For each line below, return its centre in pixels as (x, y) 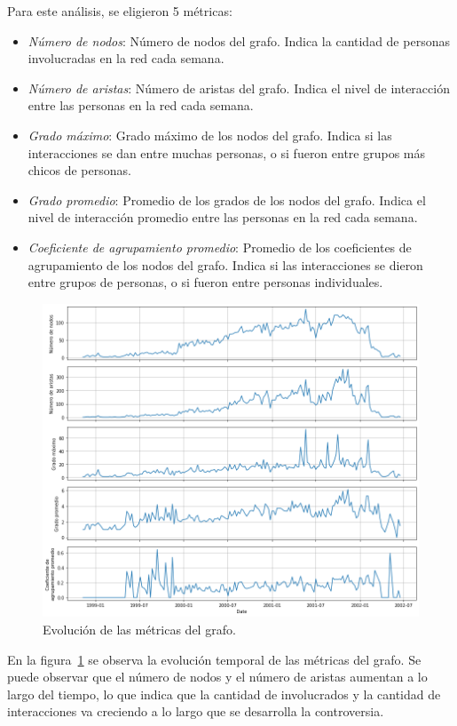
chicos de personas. (79, 170)
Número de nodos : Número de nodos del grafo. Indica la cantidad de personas (239, 40)
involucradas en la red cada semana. (126, 58)
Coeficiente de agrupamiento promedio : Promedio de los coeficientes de (220, 247)
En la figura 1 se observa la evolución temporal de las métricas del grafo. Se (214, 659)
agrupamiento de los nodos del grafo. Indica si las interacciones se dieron (225, 264)
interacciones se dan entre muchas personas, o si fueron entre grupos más (227, 152)
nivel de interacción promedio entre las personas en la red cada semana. (223, 217)
